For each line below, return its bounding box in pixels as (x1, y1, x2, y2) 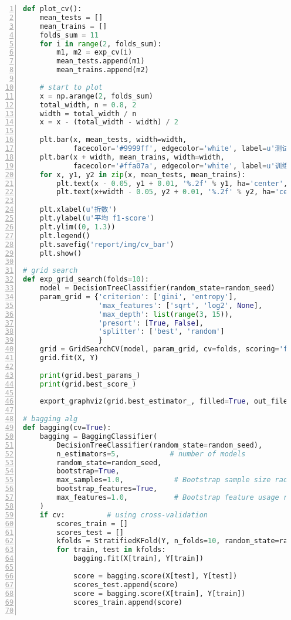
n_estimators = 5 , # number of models (56, 449, 246, 458)
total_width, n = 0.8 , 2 (39, 100, 137, 109)
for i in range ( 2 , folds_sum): (39, 39, 162, 48)
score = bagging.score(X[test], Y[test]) (73, 571, 238, 580)
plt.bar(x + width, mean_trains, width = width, (39, 153, 225, 161)
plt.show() (39, 249, 82, 258)
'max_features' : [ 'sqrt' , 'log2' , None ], (98, 301, 263, 310)
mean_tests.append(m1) (56, 57, 145, 66)
